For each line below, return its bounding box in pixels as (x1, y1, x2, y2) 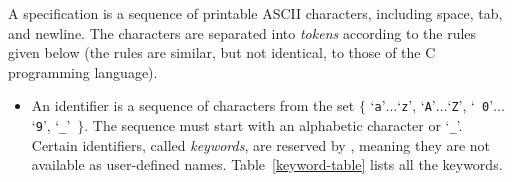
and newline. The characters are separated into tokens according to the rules (8, 22, 477, 43)
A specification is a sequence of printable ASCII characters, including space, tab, (8, 3, 503, 23)
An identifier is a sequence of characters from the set (31, 95, 355, 116)
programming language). (8, 61, 158, 82)
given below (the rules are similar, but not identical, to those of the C (8, 42, 436, 63)
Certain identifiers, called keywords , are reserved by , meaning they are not (31, 134, 491, 155)
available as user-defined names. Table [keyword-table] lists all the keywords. (31, 154, 503, 175)
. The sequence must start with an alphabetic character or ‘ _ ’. (84, 115, 463, 136)
